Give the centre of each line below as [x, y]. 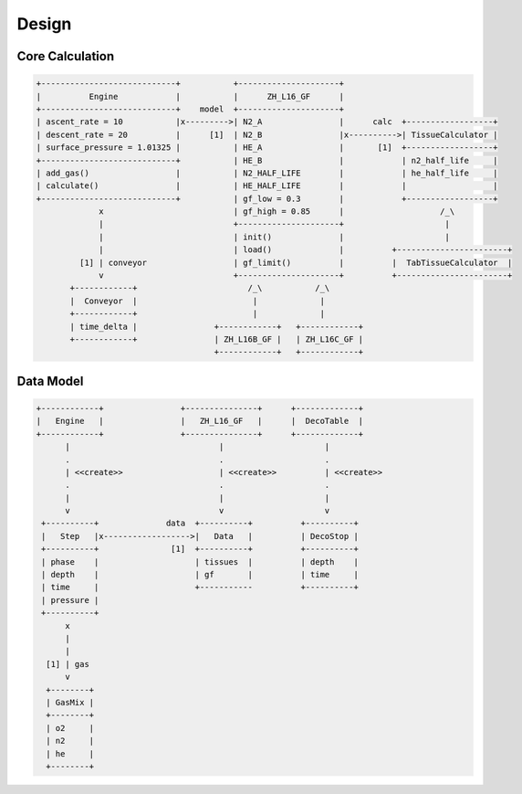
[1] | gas [68, 664]
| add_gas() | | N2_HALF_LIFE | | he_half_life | [267, 173]
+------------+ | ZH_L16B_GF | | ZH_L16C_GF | [217, 339]
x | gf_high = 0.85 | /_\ [277, 212]
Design [44, 24]
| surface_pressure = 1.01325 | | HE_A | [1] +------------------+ [267, 148]
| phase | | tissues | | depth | [200, 561]
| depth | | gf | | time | [200, 575]
